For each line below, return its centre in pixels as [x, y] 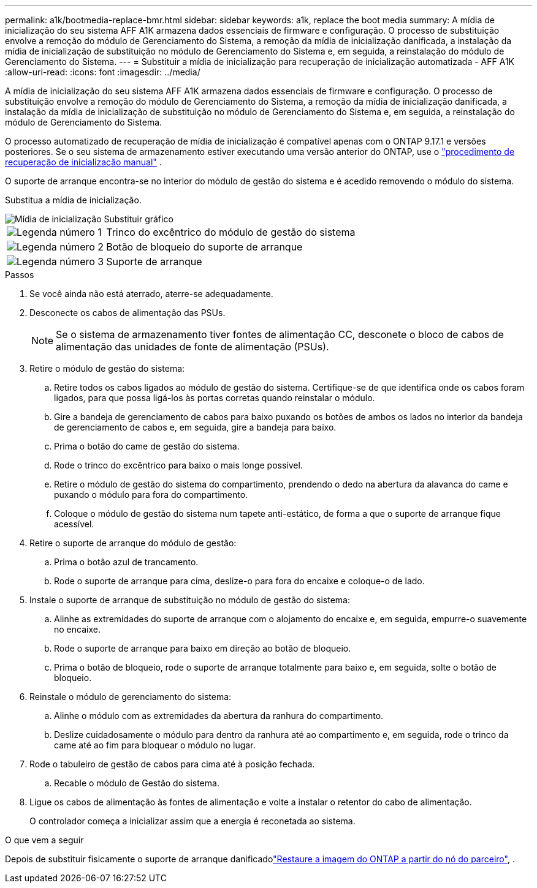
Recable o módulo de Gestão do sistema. [137, 783]
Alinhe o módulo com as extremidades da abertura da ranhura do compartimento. [219, 716]
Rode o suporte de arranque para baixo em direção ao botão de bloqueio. [203, 648]
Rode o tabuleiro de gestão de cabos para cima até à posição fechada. [172, 764]
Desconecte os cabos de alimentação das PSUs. [128, 313]
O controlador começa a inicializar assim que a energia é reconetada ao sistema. [192, 821]
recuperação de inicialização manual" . [83, 162]
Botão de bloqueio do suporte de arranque [204, 247]
